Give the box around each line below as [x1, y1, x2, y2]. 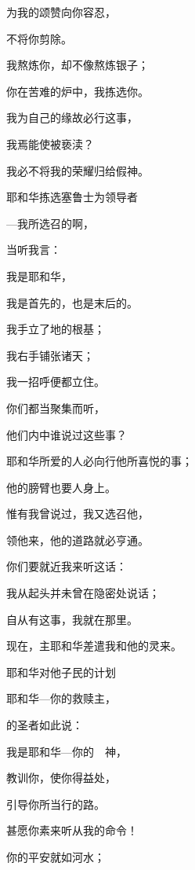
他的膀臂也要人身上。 [6, 479, 116, 495]
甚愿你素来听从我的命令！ [6, 822, 138, 839]
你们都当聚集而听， [6, 399, 105, 416]
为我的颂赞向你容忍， [6, 4, 116, 20]
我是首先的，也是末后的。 [6, 294, 138, 310]
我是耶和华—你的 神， [6, 743, 127, 759]
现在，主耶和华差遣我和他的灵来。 [6, 637, 182, 654]
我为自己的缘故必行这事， [6, 109, 138, 126]
